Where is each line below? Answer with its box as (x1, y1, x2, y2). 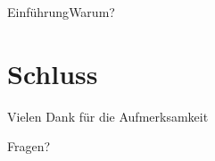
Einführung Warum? (7, 3, 115, 21)
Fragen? (7, 137, 51, 156)
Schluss (7, 55, 98, 91)
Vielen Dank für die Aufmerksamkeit (7, 106, 209, 125)
